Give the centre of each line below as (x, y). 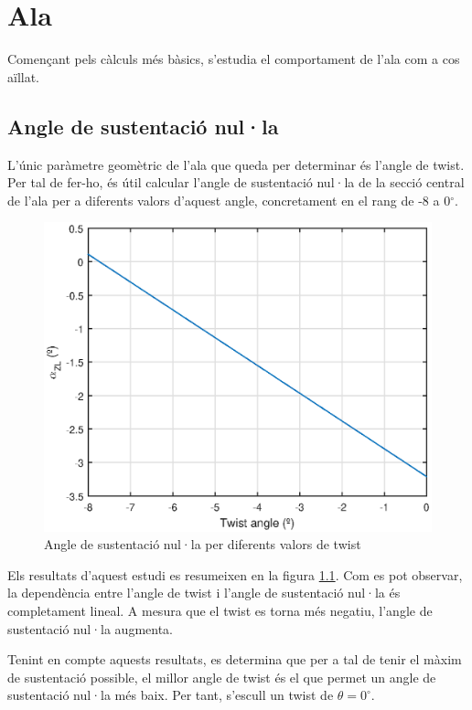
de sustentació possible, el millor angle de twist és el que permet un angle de (222, 677)
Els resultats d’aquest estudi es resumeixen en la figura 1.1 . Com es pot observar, (235, 574)
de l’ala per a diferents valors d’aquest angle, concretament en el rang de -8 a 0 (229, 200)
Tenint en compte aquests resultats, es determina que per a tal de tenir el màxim (235, 659)
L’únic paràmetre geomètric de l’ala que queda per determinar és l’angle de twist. (236, 164)
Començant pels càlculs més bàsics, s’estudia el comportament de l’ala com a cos (234, 59)
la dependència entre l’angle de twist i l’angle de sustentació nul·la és (204, 593)
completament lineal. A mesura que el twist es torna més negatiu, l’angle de (220, 610)
